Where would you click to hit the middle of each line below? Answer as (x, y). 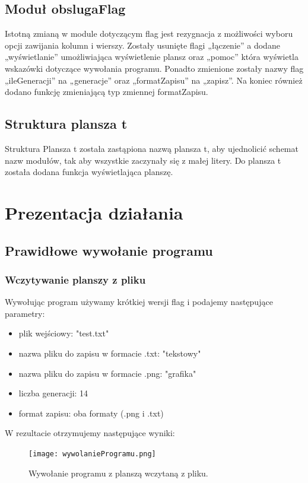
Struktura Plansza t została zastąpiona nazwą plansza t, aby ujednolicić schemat (152, 148)
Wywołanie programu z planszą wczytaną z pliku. (118, 473)
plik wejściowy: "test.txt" (64, 333)
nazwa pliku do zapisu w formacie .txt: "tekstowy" (110, 353)
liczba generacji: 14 (53, 393)
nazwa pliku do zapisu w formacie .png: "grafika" (107, 373)
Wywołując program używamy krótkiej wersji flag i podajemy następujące (139, 302)
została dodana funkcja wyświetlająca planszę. (89, 172)
